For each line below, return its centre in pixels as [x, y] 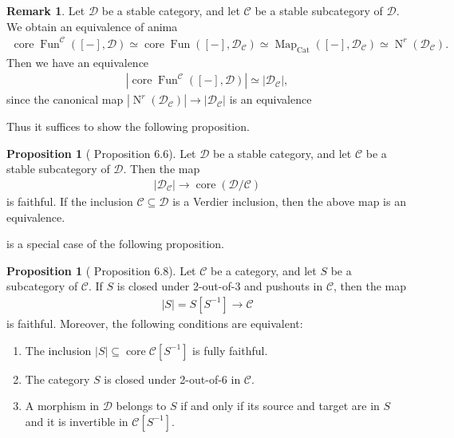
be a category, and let [264, 270]
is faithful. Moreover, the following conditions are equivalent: [155, 323]
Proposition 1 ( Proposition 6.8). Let [101, 270]
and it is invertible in [77, 421]
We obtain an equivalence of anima [92, 26]
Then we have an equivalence [78, 62]
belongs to [141, 406]
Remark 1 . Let [46, 10]
